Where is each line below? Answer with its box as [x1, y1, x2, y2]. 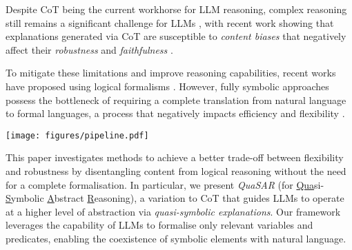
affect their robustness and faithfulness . [6, 42, 173, 56]
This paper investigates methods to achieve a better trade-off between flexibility [6, 150, 344, 165]
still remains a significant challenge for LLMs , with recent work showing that [6, 15, 334, 30]
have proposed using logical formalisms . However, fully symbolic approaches [6, 79, 329, 93]
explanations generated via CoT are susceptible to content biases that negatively [6, 29, 346, 43]
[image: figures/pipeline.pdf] [6, 130, 149, 140]
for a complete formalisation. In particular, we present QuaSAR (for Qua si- [6, 177, 324, 191]
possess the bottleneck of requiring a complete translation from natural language [6, 92, 346, 107]
